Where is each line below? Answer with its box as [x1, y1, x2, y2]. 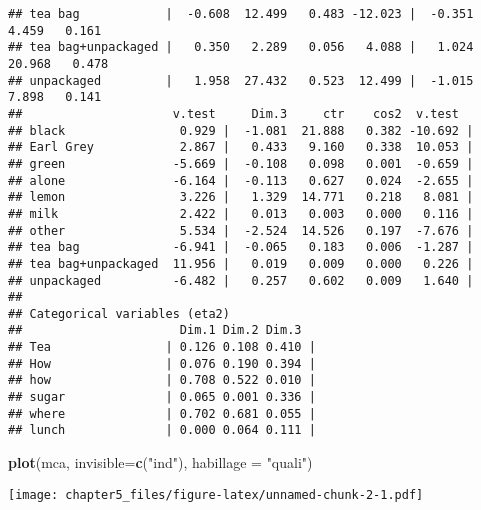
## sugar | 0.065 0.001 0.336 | [8, 390, 316, 405]
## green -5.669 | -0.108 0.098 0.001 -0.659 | [8, 156, 474, 171]
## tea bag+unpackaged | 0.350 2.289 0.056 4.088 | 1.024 [8, 40, 474, 55]
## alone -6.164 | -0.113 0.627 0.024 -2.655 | [8, 173, 474, 188]
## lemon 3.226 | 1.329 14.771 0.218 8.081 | [8, 190, 474, 205]
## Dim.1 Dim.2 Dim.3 [8, 323, 302, 338]
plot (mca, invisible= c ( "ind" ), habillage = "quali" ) [8, 452, 313, 473]
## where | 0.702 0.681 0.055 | [8, 406, 316, 421]
